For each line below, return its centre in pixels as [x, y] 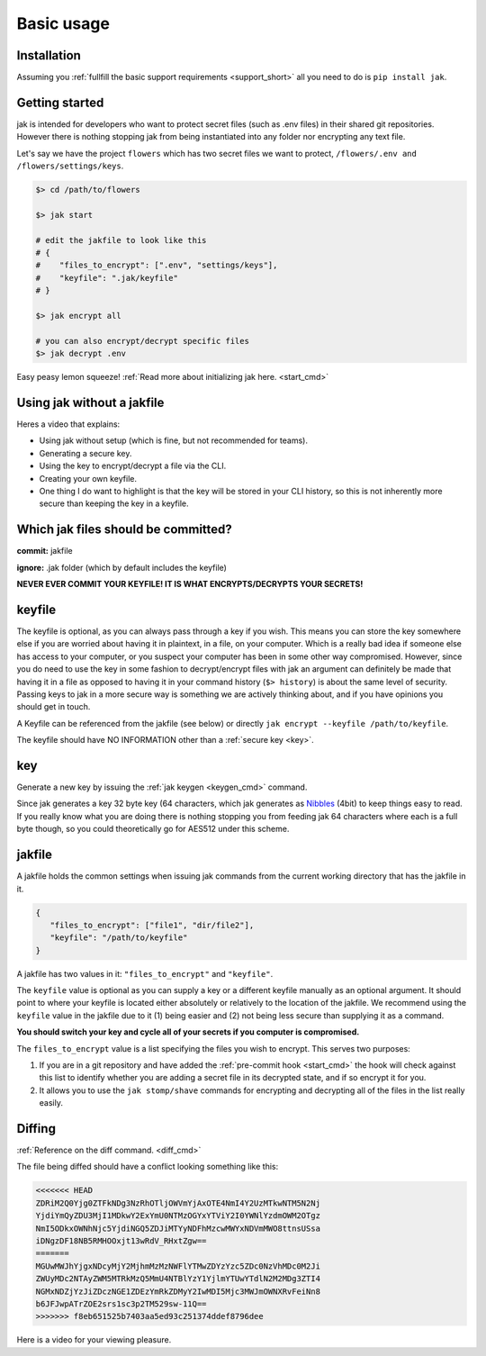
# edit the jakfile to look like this [121, 240]
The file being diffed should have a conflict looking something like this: [148, 1167]
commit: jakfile [45, 551]
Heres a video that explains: [68, 424]
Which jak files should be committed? [125, 530]
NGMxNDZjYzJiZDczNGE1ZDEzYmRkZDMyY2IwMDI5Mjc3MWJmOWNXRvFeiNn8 [178, 1291]
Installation [49, 55]
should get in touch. [54, 707]
